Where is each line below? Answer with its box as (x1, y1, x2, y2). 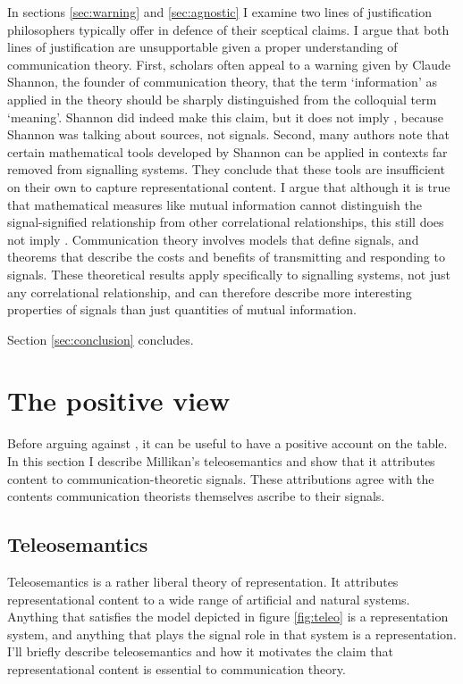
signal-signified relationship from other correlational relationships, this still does (7, 213, 444, 231)
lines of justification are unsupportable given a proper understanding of (7, 38, 398, 56)
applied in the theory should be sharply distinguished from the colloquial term (7, 89, 437, 108)
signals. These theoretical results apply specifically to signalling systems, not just (7, 264, 450, 283)
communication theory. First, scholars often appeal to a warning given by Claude (7, 54, 451, 73)
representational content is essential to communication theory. (7, 659, 346, 678)
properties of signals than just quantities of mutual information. (7, 300, 358, 319)
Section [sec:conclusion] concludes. (7, 329, 194, 348)
